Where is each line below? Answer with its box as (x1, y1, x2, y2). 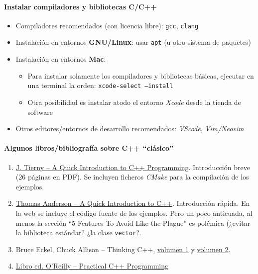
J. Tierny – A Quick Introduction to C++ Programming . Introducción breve (15, 162, 250, 172)
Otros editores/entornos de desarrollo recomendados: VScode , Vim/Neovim (15, 123, 244, 134)
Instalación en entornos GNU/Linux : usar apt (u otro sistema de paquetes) (15, 37, 252, 47)
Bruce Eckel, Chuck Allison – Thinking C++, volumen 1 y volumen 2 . (15, 244, 231, 254)
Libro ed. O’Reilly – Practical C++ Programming (15, 261, 169, 271)
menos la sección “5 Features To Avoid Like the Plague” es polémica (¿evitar (15, 217, 251, 228)
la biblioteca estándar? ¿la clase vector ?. (15, 227, 141, 238)
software (27, 106, 53, 117)
